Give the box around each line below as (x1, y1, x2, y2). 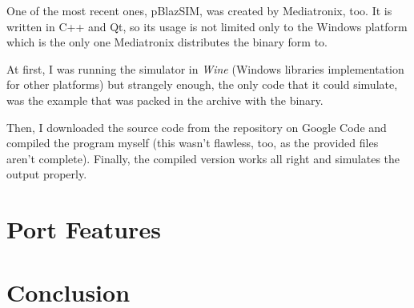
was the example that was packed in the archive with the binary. (6, 91, 324, 108)
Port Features (6, 213, 161, 246)
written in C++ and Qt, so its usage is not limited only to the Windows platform (6, 18, 408, 34)
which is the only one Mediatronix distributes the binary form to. (6, 34, 328, 50)
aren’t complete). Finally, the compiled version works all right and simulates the (6, 150, 400, 166)
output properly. (6, 166, 87, 182)
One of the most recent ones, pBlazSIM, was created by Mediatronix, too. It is (6, 2, 392, 18)
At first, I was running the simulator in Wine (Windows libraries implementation (6, 60, 404, 77)
